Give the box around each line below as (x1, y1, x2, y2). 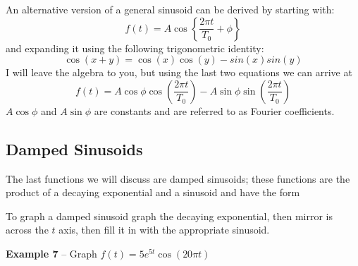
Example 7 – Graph (6, 246, 97, 260)
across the (6, 222, 49, 237)
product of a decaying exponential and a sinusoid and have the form (6, 185, 300, 200)
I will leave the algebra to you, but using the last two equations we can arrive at (6, 65, 352, 80)
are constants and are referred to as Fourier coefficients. (94, 103, 335, 118)
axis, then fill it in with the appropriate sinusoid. (58, 222, 270, 237)
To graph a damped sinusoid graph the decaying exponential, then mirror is (6, 208, 333, 223)
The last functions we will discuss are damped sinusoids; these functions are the (6, 171, 350, 186)
